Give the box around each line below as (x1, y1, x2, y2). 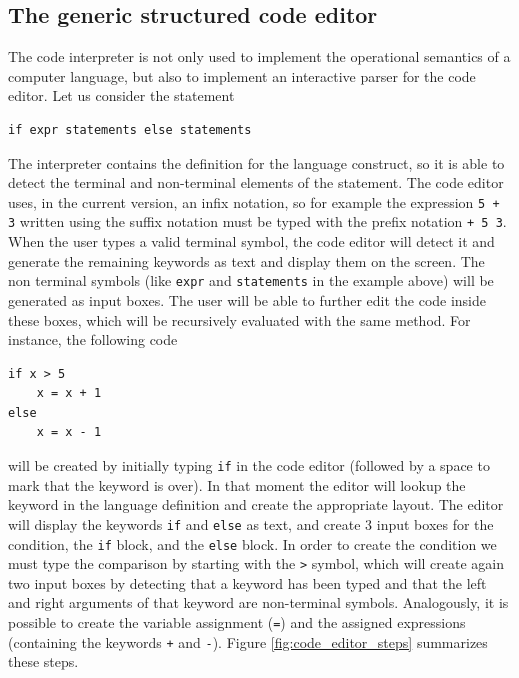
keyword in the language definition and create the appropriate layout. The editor (8, 494, 504, 515)
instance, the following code (8, 329, 178, 350)
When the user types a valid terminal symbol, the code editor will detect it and (8, 231, 495, 252)
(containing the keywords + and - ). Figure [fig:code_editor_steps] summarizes (8, 631, 488, 652)
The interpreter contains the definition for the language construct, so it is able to (8, 152, 505, 173)
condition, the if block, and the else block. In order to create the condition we (8, 533, 497, 554)
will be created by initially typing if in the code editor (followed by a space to (8, 455, 490, 476)
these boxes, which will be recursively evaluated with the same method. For (8, 309, 471, 330)
